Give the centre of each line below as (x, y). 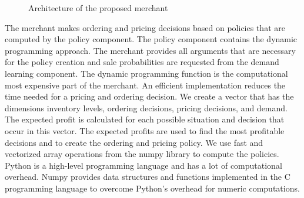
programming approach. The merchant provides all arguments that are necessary (150, 50)
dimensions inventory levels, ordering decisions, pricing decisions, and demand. (146, 107)
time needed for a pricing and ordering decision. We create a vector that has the (149, 96)
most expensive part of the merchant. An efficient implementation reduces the (145, 85)
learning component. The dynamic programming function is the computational (146, 73)
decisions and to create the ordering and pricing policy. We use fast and (134, 142)
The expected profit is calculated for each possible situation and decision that (145, 119)
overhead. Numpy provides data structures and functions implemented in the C (148, 177)
